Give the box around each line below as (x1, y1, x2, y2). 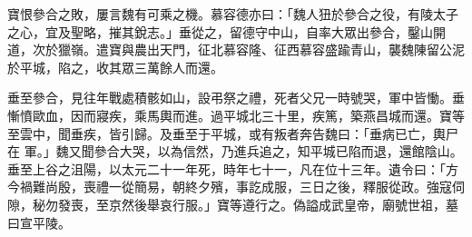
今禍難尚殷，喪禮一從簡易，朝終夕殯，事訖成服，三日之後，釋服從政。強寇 (7, 177, 452, 196)
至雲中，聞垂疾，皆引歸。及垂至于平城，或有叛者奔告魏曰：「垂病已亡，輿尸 (7, 123, 458, 143)
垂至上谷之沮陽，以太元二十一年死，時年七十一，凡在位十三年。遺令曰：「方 (7, 159, 458, 178)
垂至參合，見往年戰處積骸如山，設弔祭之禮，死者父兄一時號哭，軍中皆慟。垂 (7, 88, 465, 107)
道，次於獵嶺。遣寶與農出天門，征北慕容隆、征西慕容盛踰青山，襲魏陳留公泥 (7, 40, 465, 59)
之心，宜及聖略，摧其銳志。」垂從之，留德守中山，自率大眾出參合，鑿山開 (7, 22, 446, 41)
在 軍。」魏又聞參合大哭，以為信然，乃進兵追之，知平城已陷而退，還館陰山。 (7, 142, 463, 161)
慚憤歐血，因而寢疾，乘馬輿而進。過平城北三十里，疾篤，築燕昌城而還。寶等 (7, 105, 465, 124)
